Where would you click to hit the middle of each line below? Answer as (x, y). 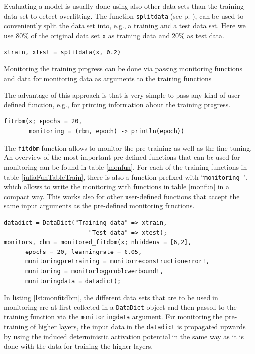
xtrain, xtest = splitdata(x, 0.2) (63, 52)
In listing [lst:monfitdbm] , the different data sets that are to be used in (111, 297)
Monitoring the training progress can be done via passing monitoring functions (123, 69)
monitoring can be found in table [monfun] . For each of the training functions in (126, 167)
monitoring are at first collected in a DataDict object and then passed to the (120, 307)
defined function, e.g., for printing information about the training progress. (117, 104)
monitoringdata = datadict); (73, 281)
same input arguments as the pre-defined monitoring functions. (99, 206)
